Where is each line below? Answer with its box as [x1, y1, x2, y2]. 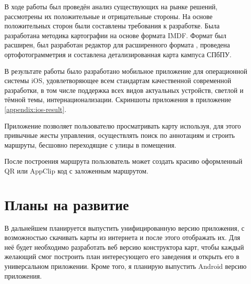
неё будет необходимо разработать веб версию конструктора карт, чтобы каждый [4, 241, 244, 252]
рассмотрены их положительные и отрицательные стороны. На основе [4, 11, 213, 21]
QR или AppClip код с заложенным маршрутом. [4, 165, 149, 175]
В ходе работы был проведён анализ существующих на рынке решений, [4, 1, 218, 11]
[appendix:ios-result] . [4, 104, 67, 114]
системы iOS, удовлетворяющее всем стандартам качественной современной [4, 75, 232, 86]
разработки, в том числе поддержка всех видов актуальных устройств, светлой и [4, 85, 244, 95]
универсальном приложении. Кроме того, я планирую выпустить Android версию [4, 261, 247, 271]
